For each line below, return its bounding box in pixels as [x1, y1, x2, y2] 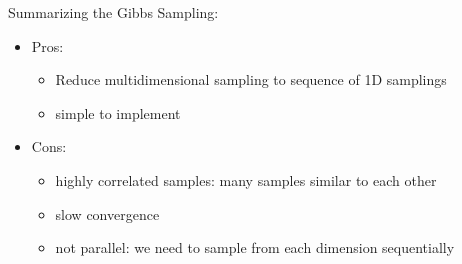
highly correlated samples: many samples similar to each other [55, 169, 437, 190]
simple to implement [55, 102, 181, 123]
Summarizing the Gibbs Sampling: [8, 2, 219, 22]
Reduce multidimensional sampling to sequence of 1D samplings [55, 69, 447, 90]
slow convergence [55, 203, 160, 224]
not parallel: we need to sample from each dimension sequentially [55, 237, 455, 258]
